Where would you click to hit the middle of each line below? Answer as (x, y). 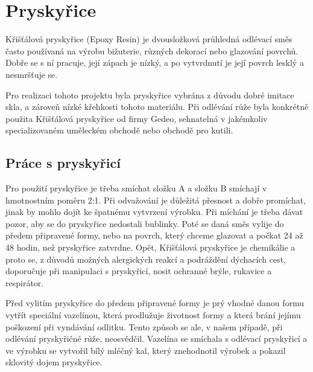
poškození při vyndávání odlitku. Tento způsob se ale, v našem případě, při (144, 326)
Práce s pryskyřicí (63, 163)
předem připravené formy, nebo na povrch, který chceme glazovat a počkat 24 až (154, 235)
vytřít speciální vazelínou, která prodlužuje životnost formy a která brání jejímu (153, 315)
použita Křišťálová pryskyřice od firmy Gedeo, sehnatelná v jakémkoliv (137, 118)
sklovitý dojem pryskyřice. (54, 362)
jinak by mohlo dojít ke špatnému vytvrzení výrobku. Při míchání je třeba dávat (154, 212)
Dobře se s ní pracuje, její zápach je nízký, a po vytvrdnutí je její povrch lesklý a (155, 63)
